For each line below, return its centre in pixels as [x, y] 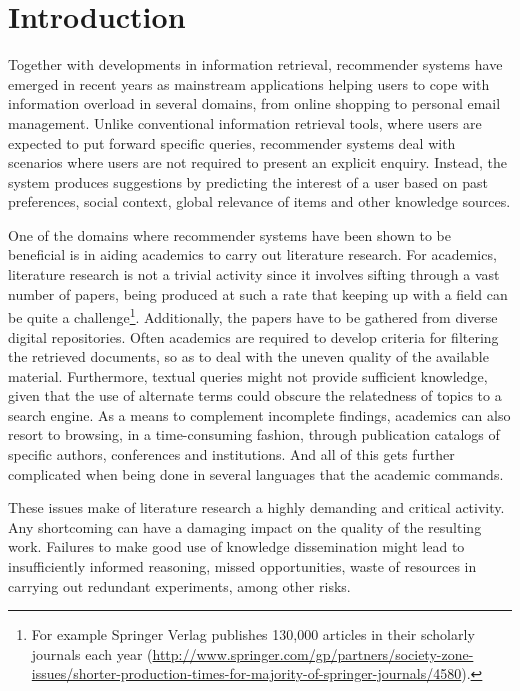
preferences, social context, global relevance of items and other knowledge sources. [259, 201]
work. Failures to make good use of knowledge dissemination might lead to [236, 546]
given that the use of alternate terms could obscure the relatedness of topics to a [255, 395]
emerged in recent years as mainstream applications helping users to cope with [249, 83]
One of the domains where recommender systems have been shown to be [229, 234]
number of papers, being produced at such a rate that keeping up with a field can [258, 293]
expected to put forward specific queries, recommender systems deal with [232, 142]
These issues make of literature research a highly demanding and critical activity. [256, 507]
